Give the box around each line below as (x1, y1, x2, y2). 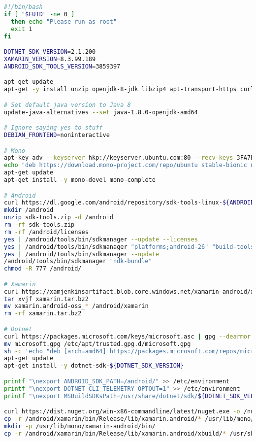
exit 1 (11, 25, 32, 33)
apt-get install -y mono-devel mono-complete (4, 176, 156, 184)
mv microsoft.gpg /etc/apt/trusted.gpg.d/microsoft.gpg (4, 340, 191, 347)
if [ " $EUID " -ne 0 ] (4, 10, 75, 18)
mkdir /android (4, 206, 54, 214)
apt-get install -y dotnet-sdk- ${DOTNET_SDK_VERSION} (4, 362, 184, 370)
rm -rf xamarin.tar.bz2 (4, 310, 82, 317)
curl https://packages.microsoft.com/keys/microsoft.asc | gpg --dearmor (4, 333, 251, 340)
